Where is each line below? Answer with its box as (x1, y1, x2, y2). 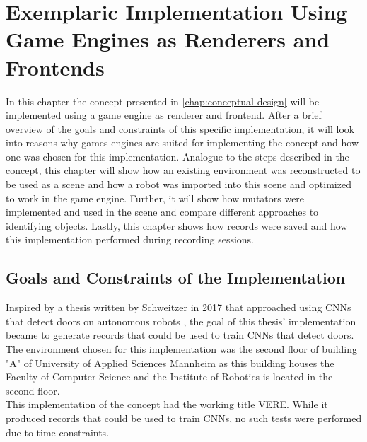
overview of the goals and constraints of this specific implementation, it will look (6, 121, 355, 136)
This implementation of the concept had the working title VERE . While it (6, 397, 328, 412)
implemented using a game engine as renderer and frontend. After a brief (6, 107, 322, 122)
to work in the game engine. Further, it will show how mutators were (6, 190, 305, 205)
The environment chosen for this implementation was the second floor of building (6, 342, 358, 356)
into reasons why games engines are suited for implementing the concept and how (6, 135, 359, 150)
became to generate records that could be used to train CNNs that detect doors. (6, 327, 354, 342)
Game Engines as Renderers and (6, 25, 330, 54)
